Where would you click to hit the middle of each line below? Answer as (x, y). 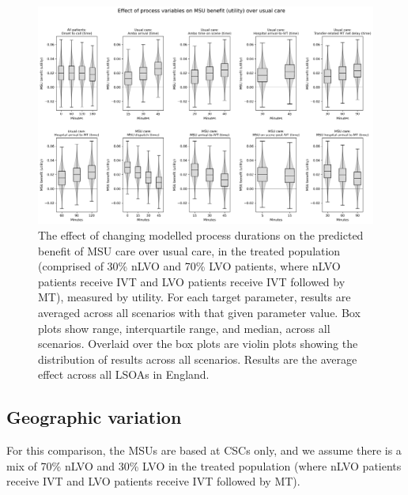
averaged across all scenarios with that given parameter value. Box (199, 312)
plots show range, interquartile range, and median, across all (184, 328)
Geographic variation (94, 417)
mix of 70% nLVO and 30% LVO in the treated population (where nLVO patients (204, 465)
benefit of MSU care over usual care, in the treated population (189, 250)
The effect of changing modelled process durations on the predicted (201, 234)
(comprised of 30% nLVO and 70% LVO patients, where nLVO (189, 266)
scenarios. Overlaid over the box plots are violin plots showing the (198, 344)
